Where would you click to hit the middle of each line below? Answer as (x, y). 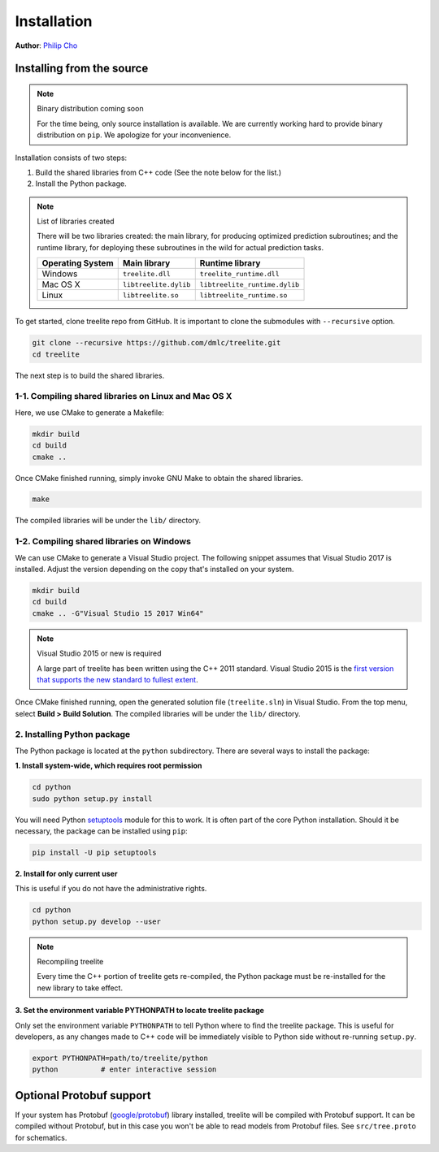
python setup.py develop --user (97, 921)
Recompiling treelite (70, 962)
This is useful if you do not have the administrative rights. (111, 889)
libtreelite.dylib (156, 284)
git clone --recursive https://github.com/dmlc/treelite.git (156, 343)
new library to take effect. (80, 988)
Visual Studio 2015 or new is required (99, 653)
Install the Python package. (81, 184)
